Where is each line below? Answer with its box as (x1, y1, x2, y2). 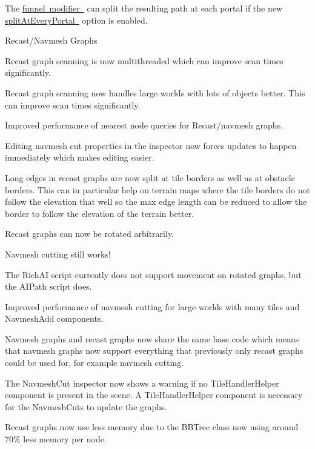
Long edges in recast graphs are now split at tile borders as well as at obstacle (5, 171, 295, 184)
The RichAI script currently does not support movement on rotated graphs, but (5, 268, 302, 281)
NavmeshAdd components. (5, 312, 104, 325)
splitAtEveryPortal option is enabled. (5, 13, 148, 26)
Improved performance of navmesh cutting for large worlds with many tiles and (5, 300, 300, 313)
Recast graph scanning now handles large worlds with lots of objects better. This (5, 86, 305, 99)
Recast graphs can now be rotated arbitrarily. (5, 227, 174, 240)
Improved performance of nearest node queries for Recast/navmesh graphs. (5, 119, 283, 131)
